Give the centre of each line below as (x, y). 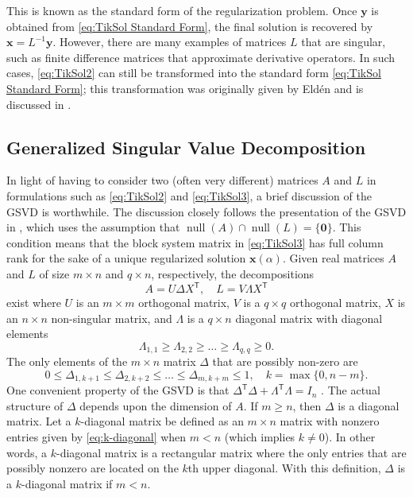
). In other (350, 437)
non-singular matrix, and (112, 318)
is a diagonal (369, 405)
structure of (35, 405)
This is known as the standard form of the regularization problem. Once (182, 10)
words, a (27, 452)
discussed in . (39, 104)
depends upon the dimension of (156, 405)
